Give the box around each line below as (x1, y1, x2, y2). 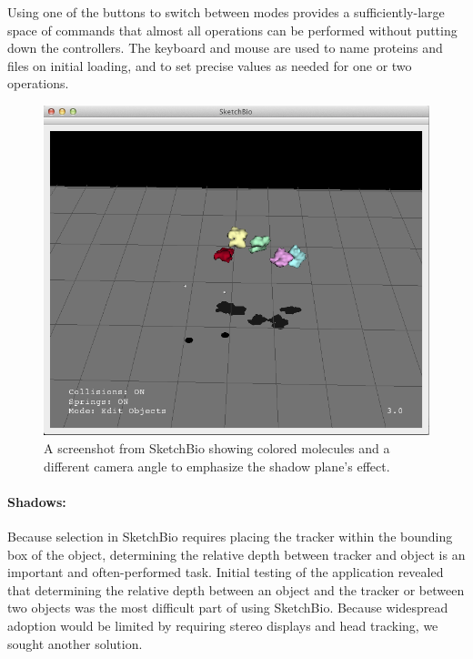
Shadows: (7, 492, 66, 511)
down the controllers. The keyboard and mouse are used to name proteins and (7, 38, 443, 57)
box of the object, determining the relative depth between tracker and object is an (7, 544, 466, 563)
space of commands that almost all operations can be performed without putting (7, 20, 458, 39)
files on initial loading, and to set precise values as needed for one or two (7, 56, 412, 75)
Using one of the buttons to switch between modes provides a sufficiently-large (7, 3, 445, 21)
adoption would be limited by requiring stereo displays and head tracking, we (7, 615, 438, 634)
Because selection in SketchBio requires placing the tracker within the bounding (7, 526, 453, 545)
